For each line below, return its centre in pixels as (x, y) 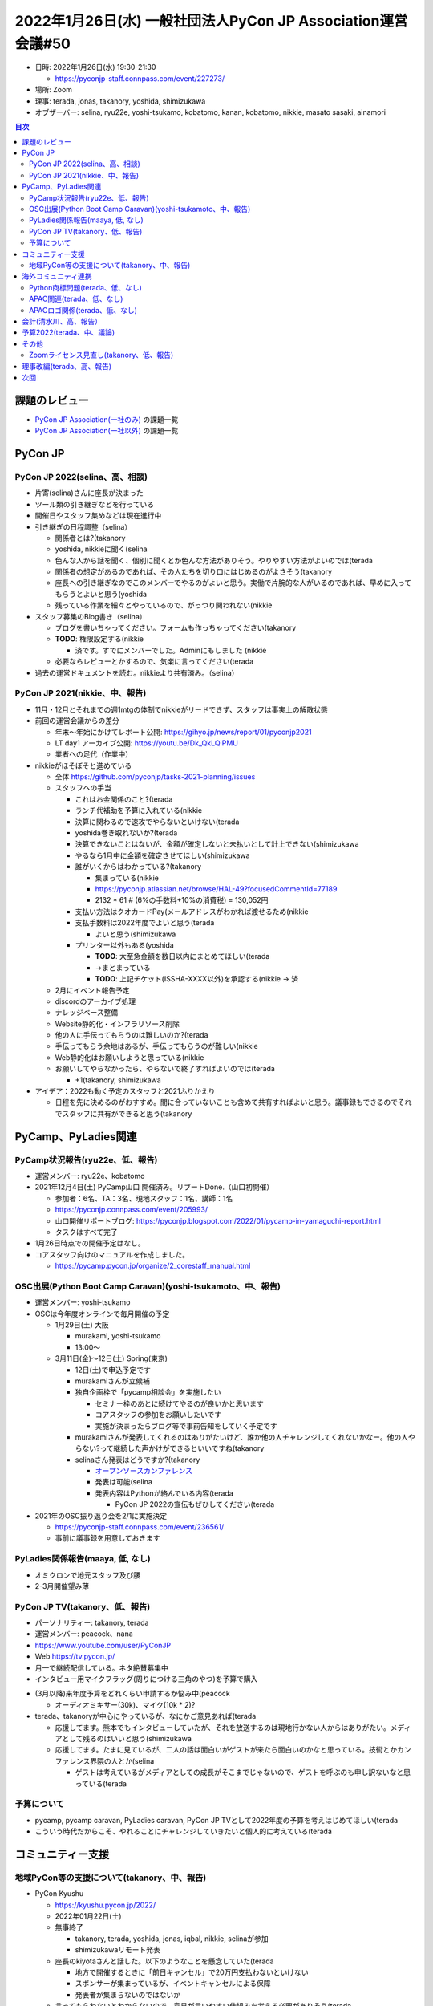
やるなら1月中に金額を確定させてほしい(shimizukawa (162, 855)
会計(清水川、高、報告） (62, 321)
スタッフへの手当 (83, 788)
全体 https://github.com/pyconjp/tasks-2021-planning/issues (155, 777)
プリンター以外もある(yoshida (124, 945)
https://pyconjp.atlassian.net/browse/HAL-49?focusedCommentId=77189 (216, 889)
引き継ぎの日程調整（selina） (83, 526)
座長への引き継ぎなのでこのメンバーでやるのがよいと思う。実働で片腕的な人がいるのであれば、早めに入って (233, 583)
